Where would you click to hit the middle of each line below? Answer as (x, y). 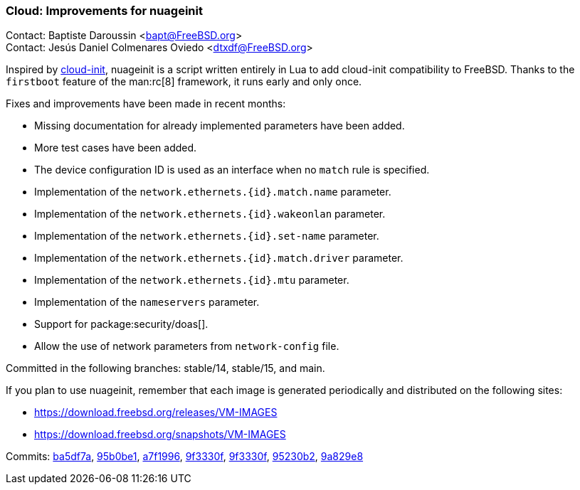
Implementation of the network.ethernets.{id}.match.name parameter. (213, 192)
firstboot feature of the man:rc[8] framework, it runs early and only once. (184, 82)
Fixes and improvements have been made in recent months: (146, 104)
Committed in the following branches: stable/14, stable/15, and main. (165, 368)
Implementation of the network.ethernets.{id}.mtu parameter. (192, 280)
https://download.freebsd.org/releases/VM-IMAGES (156, 412)
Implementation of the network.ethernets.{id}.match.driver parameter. (219, 258)
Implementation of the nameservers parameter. (147, 302)
